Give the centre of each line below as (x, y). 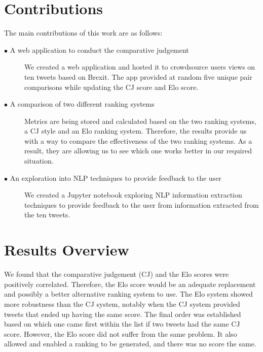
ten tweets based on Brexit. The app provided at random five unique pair (138, 76)
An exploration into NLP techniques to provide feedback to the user (116, 178)
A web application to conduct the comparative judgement (99, 50)
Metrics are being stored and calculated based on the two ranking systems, (140, 121)
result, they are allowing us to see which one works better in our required (138, 151)
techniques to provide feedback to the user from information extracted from (142, 204)
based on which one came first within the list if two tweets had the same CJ (122, 324)
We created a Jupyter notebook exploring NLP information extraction (133, 195)
